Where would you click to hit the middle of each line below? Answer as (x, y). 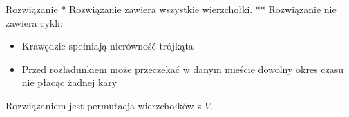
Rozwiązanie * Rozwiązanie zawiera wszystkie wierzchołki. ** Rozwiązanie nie (171, 9)
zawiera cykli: (34, 22)
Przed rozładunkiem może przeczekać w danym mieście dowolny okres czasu (183, 68)
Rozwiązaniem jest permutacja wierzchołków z (104, 105)
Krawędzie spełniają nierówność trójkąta (107, 46)
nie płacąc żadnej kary (69, 82)
